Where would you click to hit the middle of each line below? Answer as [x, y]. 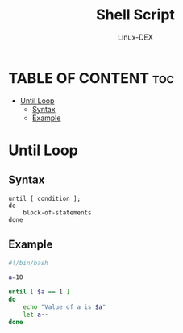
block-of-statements [57, 212]
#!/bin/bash [28, 263]
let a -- [35, 314]
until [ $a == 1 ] [39, 292]
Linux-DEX [135, 37]
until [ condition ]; [45, 198]
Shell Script [135, 15]
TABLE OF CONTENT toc [91, 78]
